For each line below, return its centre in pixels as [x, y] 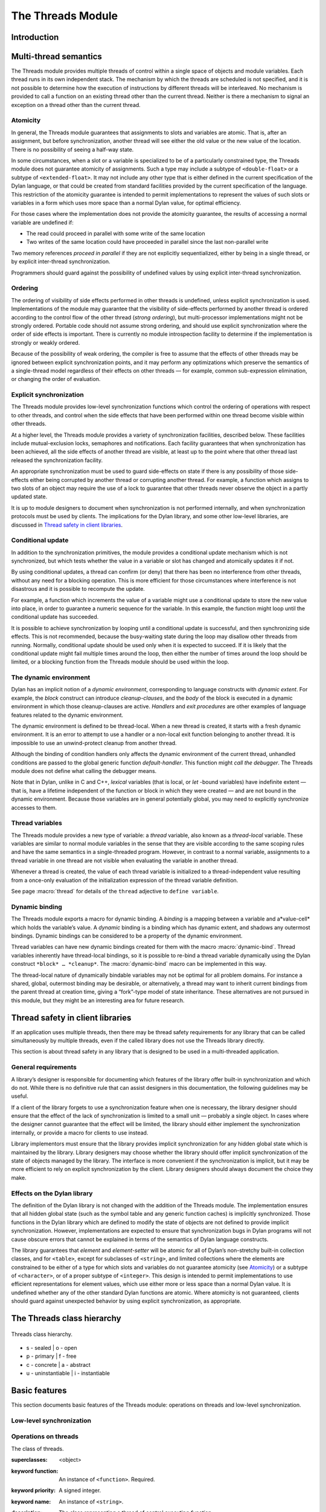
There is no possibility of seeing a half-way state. [72, 149]
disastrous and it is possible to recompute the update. [78, 589]
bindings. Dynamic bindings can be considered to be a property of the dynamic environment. [127, 936]
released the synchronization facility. [57, 460]
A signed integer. [80, 1490]
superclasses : [29, 1460]
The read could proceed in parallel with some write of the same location [116, 233]
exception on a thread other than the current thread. [76, 105]
